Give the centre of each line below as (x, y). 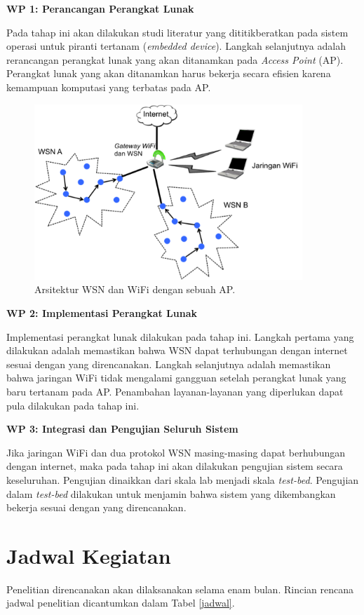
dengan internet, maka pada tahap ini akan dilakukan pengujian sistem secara (175, 466)
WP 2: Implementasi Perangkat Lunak (102, 312)
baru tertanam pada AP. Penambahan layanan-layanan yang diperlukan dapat (175, 391)
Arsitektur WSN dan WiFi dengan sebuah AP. (135, 289)
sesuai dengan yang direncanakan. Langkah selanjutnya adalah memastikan (169, 364)
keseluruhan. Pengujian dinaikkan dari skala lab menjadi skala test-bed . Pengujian (183, 479)
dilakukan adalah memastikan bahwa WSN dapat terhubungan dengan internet (177, 350)
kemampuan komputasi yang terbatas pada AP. (109, 87)
